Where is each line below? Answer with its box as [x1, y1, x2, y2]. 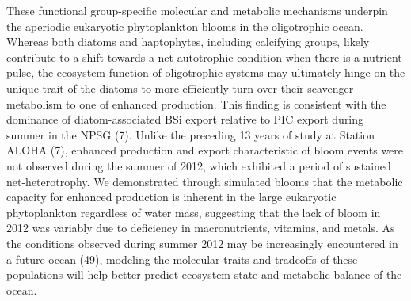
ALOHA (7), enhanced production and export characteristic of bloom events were [6, 142, 404, 158]
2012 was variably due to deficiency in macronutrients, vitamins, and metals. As [6, 219, 395, 236]
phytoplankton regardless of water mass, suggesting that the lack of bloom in [6, 204, 381, 220]
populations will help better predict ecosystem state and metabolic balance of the [6, 266, 402, 283]
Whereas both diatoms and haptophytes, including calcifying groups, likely [6, 33, 370, 50]
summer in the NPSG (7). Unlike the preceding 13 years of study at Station [6, 126, 375, 143]
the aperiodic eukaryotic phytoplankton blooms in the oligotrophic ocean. [6, 17, 363, 34]
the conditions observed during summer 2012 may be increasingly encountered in [6, 234, 398, 251]
